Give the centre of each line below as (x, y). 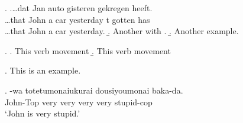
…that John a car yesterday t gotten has (77, 19)
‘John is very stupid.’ (43, 113)
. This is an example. (43, 70)
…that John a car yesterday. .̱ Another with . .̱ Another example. (122, 31)
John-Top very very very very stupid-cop (79, 102)
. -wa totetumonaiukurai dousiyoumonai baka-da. (94, 90)
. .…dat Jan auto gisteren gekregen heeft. (79, 8)
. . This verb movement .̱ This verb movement (88, 50)
